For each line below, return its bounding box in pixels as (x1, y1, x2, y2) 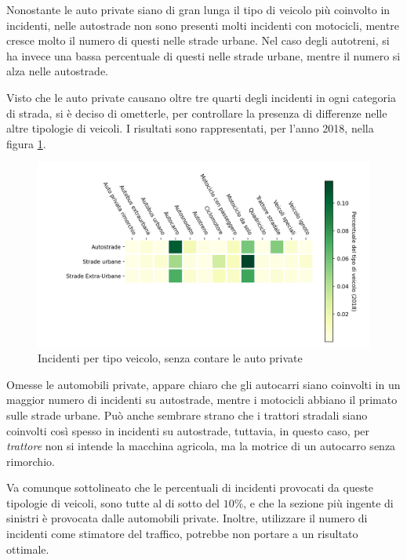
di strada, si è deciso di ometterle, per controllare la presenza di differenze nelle (6, 104, 387, 121)
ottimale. (6, 540, 49, 557)
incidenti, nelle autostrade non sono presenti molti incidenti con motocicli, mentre (6, 16, 399, 33)
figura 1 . (6, 135, 46, 151)
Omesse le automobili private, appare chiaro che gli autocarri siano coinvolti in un (6, 376, 401, 392)
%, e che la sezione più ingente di (234, 494, 394, 511)
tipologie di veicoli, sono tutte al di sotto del (6, 494, 220, 511)
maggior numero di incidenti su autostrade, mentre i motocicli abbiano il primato (6, 391, 398, 408)
